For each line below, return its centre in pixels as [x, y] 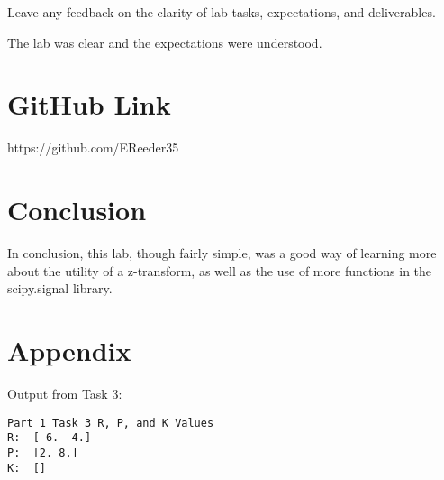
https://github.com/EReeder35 [93, 148]
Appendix [69, 350]
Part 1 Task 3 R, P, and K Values [111, 423]
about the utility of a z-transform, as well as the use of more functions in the [220, 270]
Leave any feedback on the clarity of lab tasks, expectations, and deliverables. [222, 12]
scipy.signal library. [60, 288]
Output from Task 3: [65, 393]
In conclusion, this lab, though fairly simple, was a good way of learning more [222, 253]
